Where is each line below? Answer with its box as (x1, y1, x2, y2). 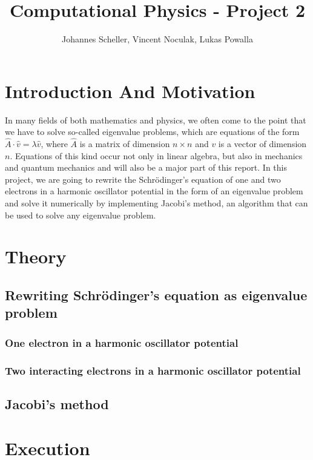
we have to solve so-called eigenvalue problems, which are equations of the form (5, 125, 300, 138)
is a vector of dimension (218, 137, 307, 150)
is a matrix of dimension (79, 137, 170, 150)
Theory (5, 244, 67, 269)
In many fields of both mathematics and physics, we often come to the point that (5, 113, 306, 126)
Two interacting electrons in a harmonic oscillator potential (5, 363, 301, 378)
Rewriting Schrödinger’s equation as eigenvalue (5, 285, 308, 304)
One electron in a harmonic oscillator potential (5, 335, 239, 350)
